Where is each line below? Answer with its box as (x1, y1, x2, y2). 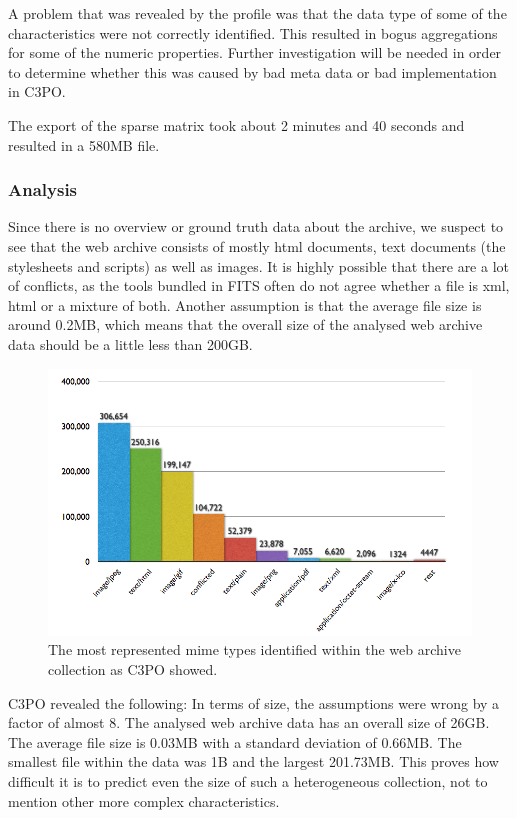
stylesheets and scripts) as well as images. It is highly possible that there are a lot (8, 255, 510, 276)
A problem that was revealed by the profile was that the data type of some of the (8, 3, 507, 23)
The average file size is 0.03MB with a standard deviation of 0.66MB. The (8, 731, 462, 752)
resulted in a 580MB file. (8, 134, 160, 155)
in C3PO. (8, 81, 66, 102)
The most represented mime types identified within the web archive (48, 639, 461, 660)
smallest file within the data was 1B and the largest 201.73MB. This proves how (8, 751, 499, 772)
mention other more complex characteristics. (8, 790, 280, 811)
